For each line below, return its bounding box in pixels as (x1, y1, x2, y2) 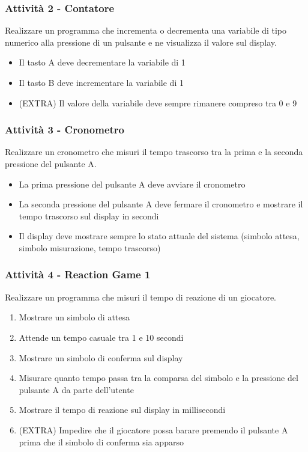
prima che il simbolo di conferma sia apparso (19, 435, 184, 448)
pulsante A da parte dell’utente (19, 383, 134, 395)
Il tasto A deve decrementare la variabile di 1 (19, 56, 186, 69)
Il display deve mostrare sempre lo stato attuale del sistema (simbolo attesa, (19, 230, 300, 242)
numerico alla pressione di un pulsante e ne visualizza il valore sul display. (5, 35, 277, 48)
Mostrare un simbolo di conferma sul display (19, 351, 183, 364)
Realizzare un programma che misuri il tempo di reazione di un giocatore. (5, 290, 276, 303)
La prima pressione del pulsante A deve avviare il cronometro (19, 177, 246, 190)
